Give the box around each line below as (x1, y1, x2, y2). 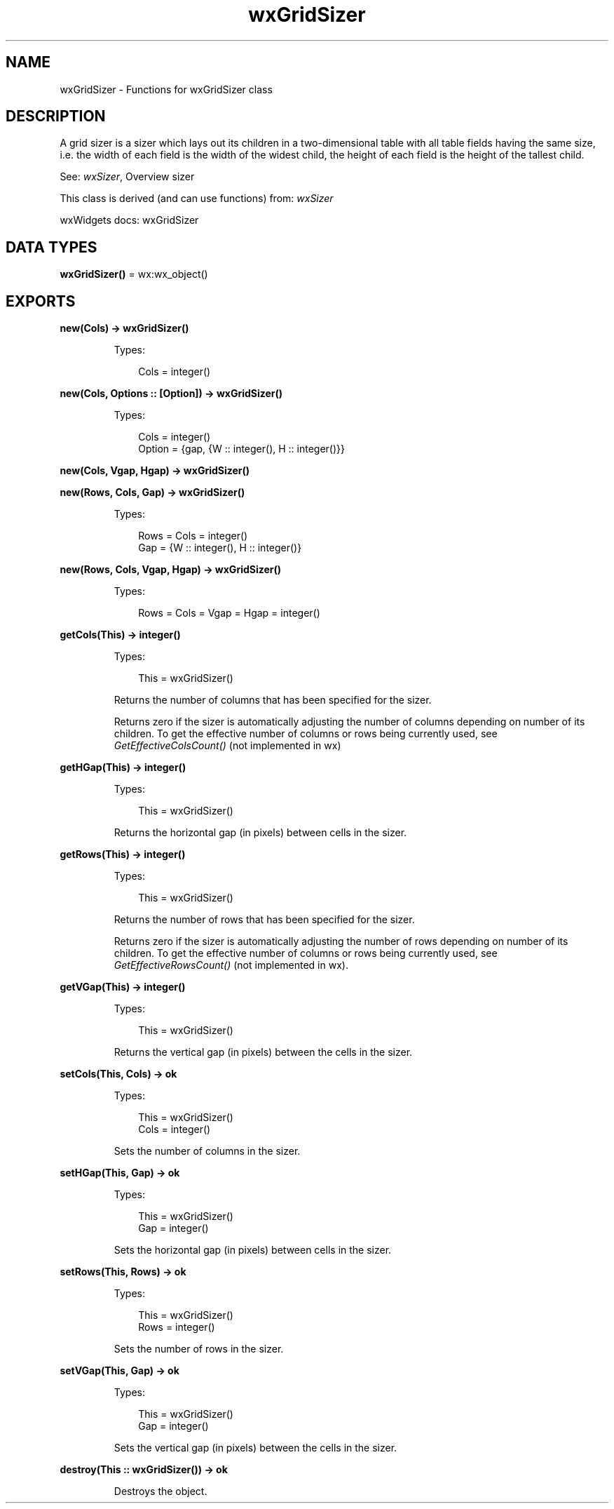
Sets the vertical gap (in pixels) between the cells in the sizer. (114, 1442, 397, 1454)
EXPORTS (6, 292, 76, 310)
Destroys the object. (114, 1485, 207, 1498)
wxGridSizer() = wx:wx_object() (60, 268, 208, 281)
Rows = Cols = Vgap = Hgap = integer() (138, 607, 320, 619)
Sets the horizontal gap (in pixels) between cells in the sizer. (114, 1244, 392, 1256)
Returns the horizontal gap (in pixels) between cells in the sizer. (114, 826, 407, 839)
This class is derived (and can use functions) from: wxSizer (60, 192, 334, 205)
